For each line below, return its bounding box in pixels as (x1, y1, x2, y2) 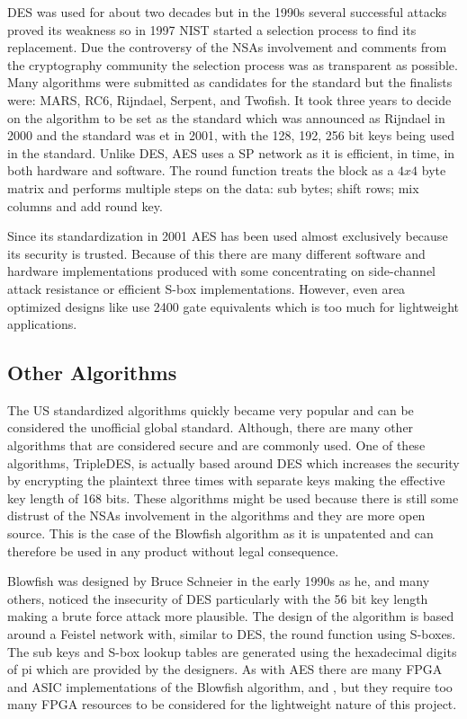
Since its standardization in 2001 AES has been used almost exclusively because (7, 226, 448, 245)
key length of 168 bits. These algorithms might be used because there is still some (7, 488, 459, 507)
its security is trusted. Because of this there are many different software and (7, 244, 426, 262)
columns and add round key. (7, 196, 163, 215)
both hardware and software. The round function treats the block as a (7, 161, 394, 180)
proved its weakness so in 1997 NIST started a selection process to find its (7, 20, 417, 39)
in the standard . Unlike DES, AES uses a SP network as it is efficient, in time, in (7, 143, 455, 162)
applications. (7, 315, 77, 333)
